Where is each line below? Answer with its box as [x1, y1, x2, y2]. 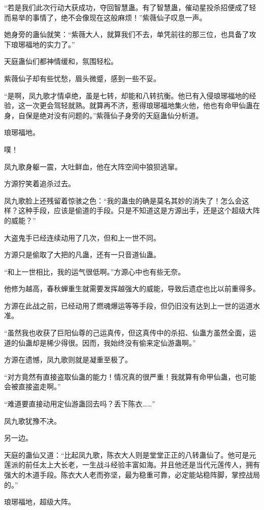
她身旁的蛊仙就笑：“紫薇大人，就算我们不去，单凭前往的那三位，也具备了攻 [4, 29, 256, 40]
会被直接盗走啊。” [4, 381, 61, 392]
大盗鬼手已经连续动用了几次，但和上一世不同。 [4, 232, 160, 243]
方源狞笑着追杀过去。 [4, 178, 75, 189]
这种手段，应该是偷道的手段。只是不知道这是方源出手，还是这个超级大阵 [18, 205, 260, 216]
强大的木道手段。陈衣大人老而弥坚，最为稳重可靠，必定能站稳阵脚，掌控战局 [4, 469, 260, 480]
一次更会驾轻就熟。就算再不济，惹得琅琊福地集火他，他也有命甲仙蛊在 [25, 100, 260, 111]
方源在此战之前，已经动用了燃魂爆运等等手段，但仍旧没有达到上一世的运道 [4, 300, 253, 311]
